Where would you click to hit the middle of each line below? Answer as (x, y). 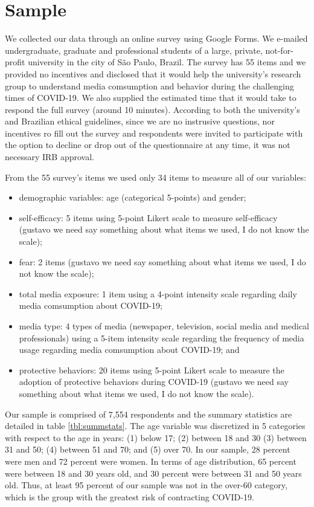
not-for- (279, 50)
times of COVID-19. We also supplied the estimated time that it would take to (151, 98)
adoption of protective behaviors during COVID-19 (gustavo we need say (154, 382)
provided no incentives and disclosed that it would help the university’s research (153, 73)
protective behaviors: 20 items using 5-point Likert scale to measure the (152, 370)
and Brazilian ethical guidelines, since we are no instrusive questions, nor (140, 121)
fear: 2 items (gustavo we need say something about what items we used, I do (162, 261)
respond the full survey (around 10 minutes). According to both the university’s (152, 109)
